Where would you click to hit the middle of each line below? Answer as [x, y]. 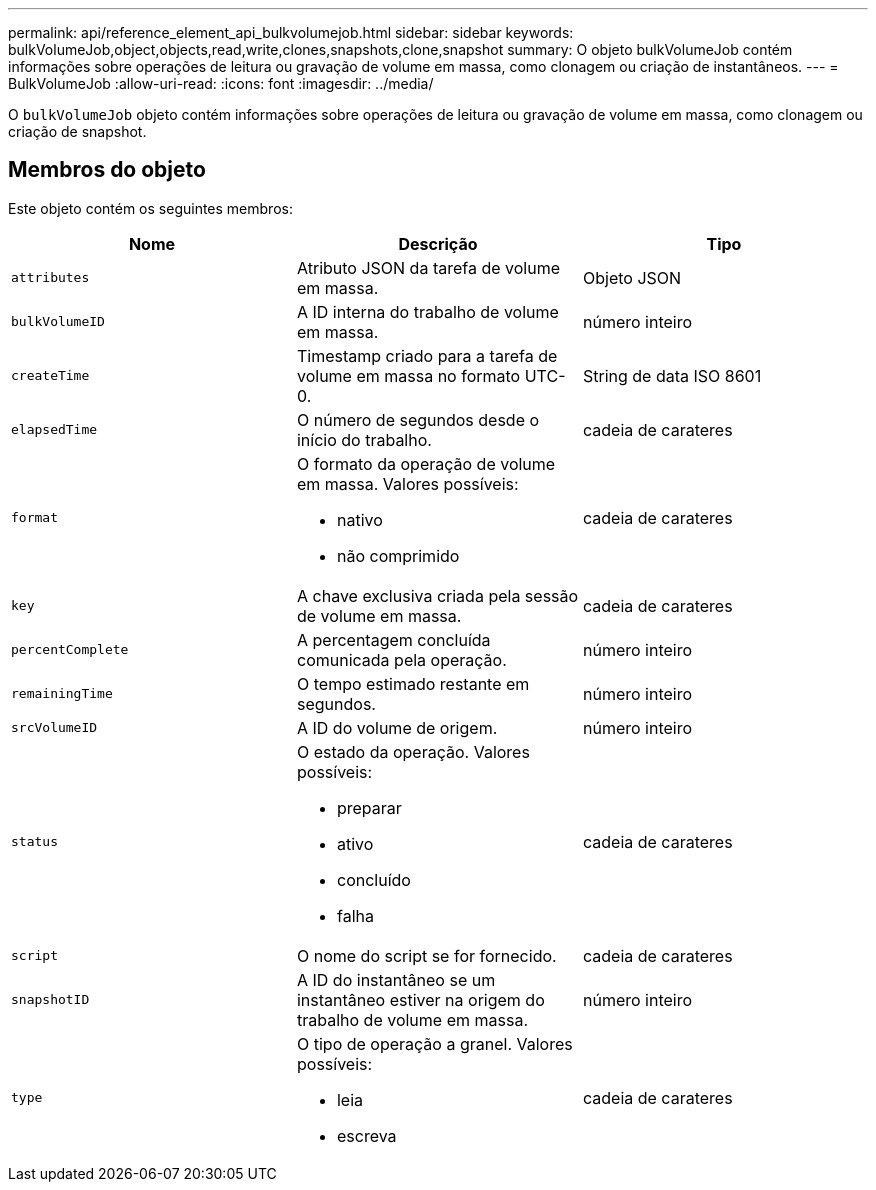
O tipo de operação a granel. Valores [434, 1043]
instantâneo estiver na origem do [420, 999]
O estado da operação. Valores [413, 751]
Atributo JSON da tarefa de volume [428, 267]
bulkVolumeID [58, 322]
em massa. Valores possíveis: [407, 483]
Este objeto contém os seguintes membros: [150, 208]
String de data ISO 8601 [672, 375]
